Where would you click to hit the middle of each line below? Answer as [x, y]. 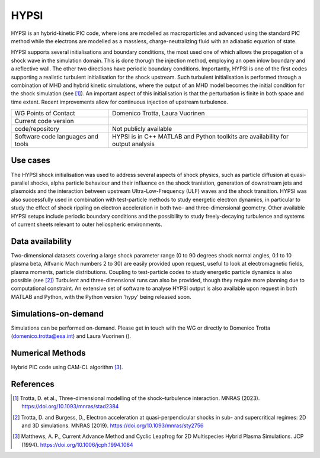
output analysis [133, 144]
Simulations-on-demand [57, 314]
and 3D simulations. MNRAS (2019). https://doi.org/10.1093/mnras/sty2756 [113, 425]
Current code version [44, 121]
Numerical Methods [48, 353]
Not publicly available [142, 129]
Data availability [41, 241]
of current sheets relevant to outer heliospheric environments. [87, 224]
